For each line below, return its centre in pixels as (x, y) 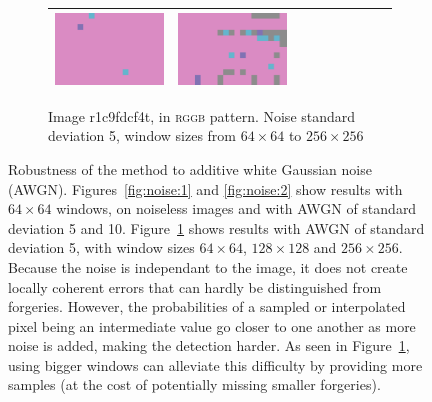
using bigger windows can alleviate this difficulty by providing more (215, 364)
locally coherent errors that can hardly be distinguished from (195, 286)
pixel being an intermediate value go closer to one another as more (212, 325)
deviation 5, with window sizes (101, 247)
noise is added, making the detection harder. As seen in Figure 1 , (209, 345)
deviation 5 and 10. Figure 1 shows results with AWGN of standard (216, 227)
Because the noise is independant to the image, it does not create (208, 266)
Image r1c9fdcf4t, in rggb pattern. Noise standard (202, 115)
